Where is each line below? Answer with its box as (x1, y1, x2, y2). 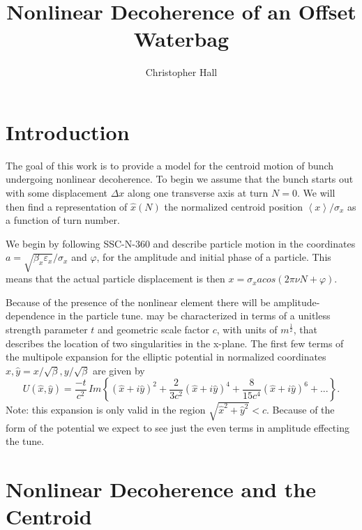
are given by (93, 363, 145, 377)
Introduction (6, 117, 130, 146)
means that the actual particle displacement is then (6, 271, 225, 286)
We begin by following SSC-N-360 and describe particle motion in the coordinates (6, 236, 356, 250)
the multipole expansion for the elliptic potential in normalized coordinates (6, 349, 326, 364)
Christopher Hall (145, 65, 218, 79)
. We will (296, 185, 335, 200)
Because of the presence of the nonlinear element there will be (6, 294, 271, 309)
